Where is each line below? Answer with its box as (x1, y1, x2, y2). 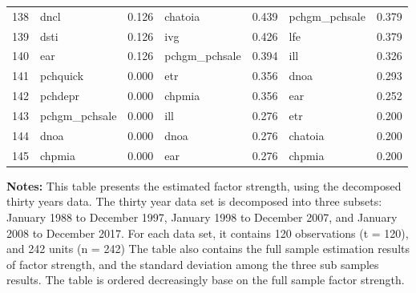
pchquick (40, 67, 84, 84)
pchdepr (40, 87, 80, 104)
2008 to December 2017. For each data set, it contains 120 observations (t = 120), (6, 224, 409, 241)
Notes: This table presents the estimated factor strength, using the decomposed (6, 177, 402, 194)
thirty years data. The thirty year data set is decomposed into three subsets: (6, 193, 382, 210)
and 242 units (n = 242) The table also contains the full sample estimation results (6, 240, 410, 257)
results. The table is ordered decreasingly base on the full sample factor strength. (6, 271, 405, 288)
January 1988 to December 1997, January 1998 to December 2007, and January (6, 208, 398, 225)
